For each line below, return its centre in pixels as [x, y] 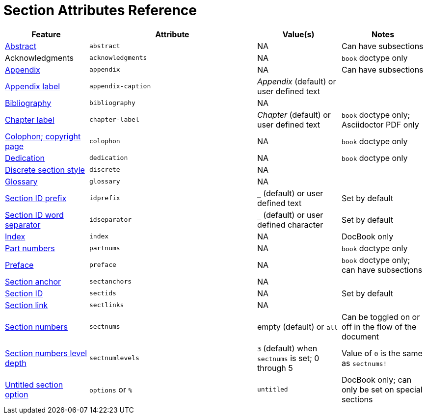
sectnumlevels [114, 358]
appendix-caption [120, 86]
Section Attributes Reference [100, 10]
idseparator [111, 220]
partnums [105, 248]
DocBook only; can [377, 379]
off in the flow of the [379, 327]
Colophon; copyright [43, 136]
